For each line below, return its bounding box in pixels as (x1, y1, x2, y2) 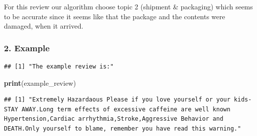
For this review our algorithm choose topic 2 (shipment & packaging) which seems (4, 1, 253, 11)
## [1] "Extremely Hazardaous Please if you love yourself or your (4, 96, 231, 103)
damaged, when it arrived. (4, 21, 84, 31)
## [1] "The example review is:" (4, 63, 114, 70)
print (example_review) (4, 77, 76, 88)
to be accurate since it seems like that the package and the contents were (4, 11, 225, 21)
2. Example (4, 41, 50, 54)
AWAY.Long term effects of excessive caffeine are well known (21, 105, 231, 113)
